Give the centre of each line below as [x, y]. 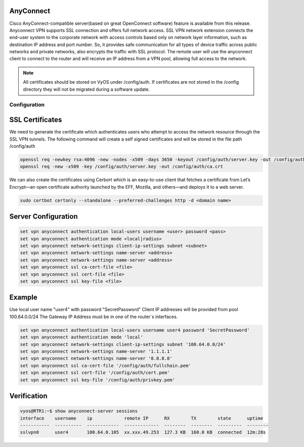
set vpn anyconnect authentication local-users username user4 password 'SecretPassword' [135, 330]
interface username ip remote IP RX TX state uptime [142, 418]
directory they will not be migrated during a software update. [86, 89]
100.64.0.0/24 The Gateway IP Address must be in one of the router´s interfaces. [93, 317]
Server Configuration [44, 216]
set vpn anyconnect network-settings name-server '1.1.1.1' [96, 351]
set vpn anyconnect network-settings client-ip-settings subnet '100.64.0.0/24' [123, 344]
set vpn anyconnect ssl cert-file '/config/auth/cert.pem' [95, 373]
